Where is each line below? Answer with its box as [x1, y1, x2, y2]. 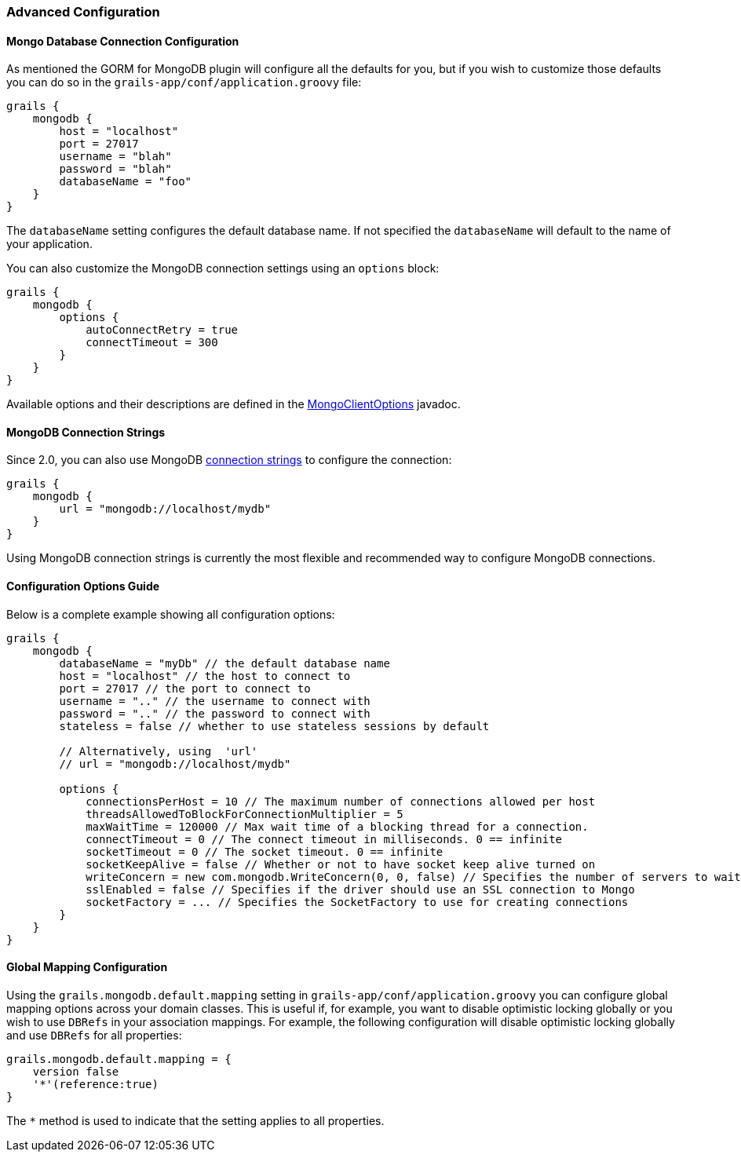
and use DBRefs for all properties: [6, 1028, 182, 1042]
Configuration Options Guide [6, 579, 160, 594]
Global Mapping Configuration [6, 960, 168, 974]
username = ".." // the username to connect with [59, 694, 370, 707]
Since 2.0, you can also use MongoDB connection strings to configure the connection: [6, 453, 452, 467]
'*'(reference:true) [32, 1077, 159, 1090]
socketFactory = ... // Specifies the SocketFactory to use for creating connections [86, 895, 629, 908]
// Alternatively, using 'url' [59, 744, 258, 758]
